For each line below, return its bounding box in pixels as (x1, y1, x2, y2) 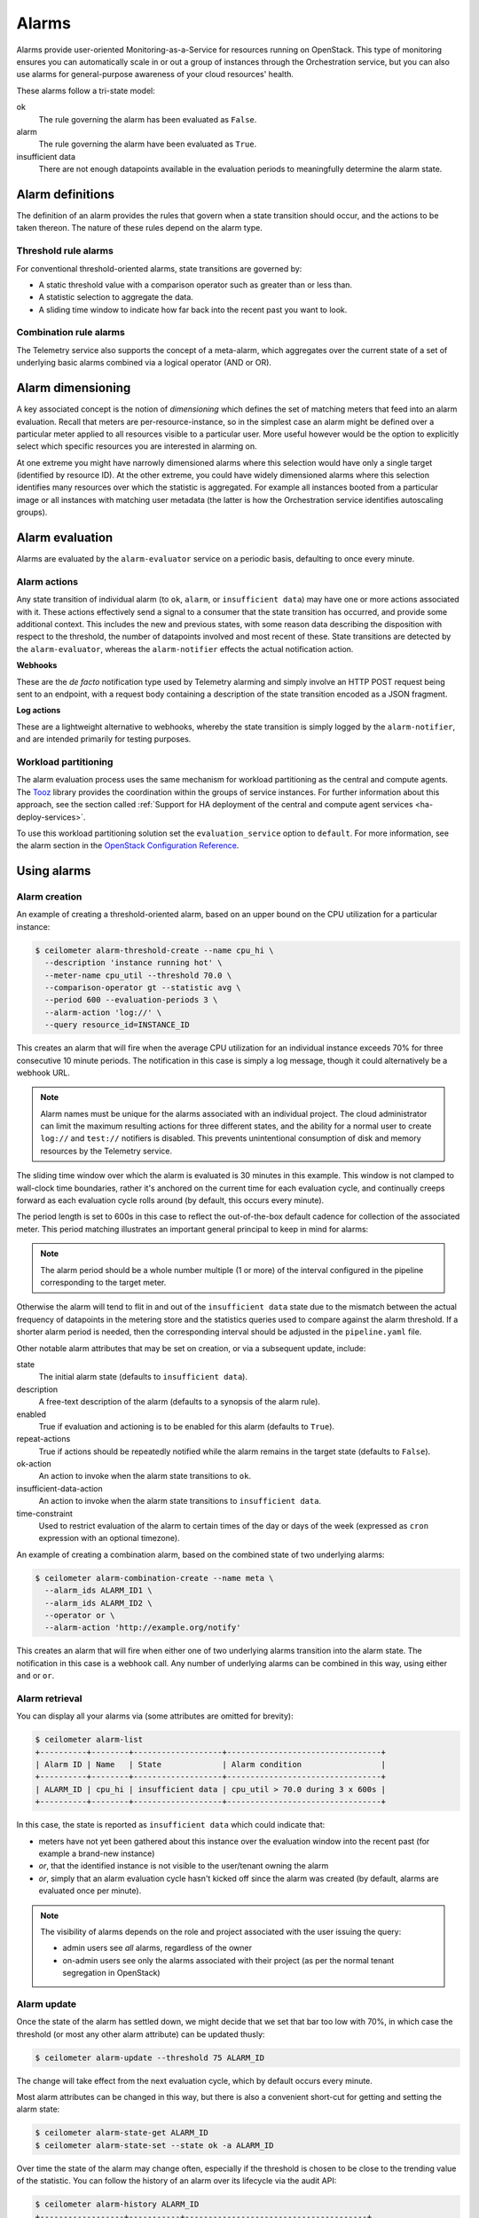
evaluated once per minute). (38, 1885, 142, 1896)
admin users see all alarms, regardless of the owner (62, 1943, 253, 1954)
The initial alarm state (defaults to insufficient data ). (38, 1372, 248, 1382)
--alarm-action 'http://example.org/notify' (44, 1623, 241, 1632)
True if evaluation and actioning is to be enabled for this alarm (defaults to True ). (38, 1420, 335, 1432)
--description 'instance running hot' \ (44, 958, 223, 968)
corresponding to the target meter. (40, 1278, 167, 1287)
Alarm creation (16, 891, 82, 903)
